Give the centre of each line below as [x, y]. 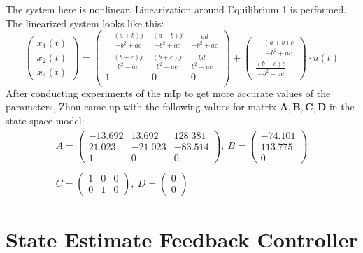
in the [342, 107]
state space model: [45, 121]
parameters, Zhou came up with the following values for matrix [141, 107]
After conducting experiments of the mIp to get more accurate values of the [168, 93]
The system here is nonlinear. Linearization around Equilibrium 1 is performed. [176, 9]
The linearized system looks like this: [85, 23]
